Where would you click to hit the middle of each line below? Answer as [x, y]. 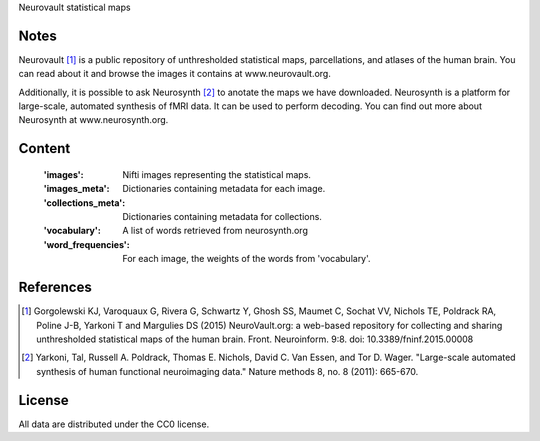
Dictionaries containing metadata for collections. [222, 217]
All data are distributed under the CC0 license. [114, 424]
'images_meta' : [76, 189]
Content [44, 148]
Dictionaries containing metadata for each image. [224, 189]
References [55, 287]
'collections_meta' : [84, 202]
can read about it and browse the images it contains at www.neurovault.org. [175, 74]
